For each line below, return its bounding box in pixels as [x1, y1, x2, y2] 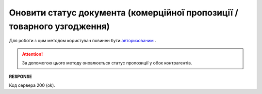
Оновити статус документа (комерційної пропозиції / [9, 7, 239, 18]
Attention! [22, 51, 43, 57]
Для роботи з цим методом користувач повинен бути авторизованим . [9, 38, 156, 44]
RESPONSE [9, 73, 33, 79]
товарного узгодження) [9, 21, 110, 31]
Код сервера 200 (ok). [9, 82, 55, 88]
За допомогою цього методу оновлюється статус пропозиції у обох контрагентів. [22, 60, 192, 66]
